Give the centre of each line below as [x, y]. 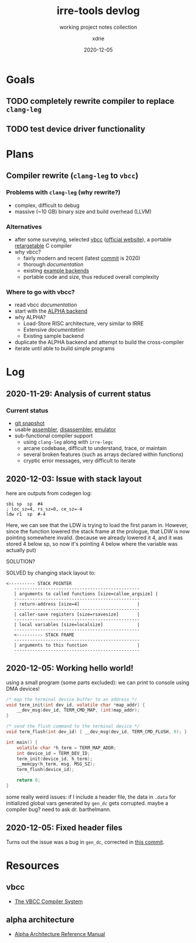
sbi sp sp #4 [25, 504]
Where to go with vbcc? [40, 292]
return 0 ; [29, 780]
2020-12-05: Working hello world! [70, 668]
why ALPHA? [30, 317]
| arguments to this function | [77, 645]
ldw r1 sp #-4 [26, 514]
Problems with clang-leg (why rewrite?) [63, 192]
